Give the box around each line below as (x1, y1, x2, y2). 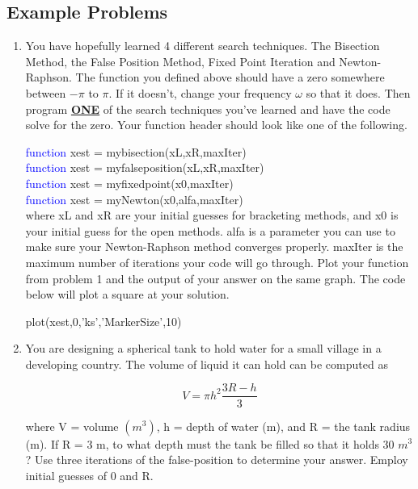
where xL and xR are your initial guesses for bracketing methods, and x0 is (25, 207, 399, 224)
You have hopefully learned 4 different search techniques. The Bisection (25, 37, 380, 54)
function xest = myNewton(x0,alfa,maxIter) (25, 190, 243, 207)
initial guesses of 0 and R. (25, 466, 154, 483)
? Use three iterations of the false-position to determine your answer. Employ (25, 451, 408, 468)
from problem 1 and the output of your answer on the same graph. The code (25, 270, 406, 286)
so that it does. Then (306, 84, 411, 101)
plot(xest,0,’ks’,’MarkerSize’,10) (25, 312, 182, 329)
